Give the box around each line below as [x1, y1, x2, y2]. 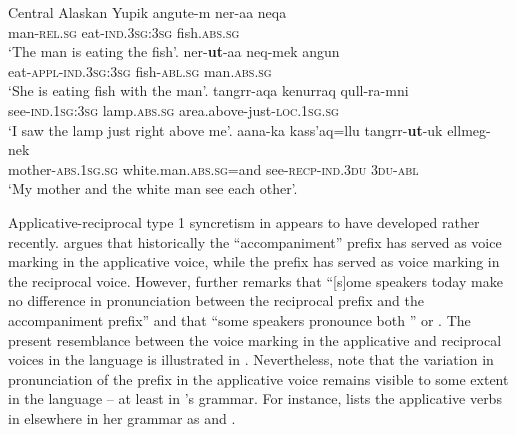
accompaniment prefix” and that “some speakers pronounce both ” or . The [8, 309, 471, 330]
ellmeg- [447, 119, 491, 140]
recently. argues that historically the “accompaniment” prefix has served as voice [8, 231, 502, 252]
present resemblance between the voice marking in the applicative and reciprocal [8, 329, 502, 350]
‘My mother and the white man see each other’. [8, 178, 298, 199]
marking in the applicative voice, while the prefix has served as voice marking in [8, 251, 500, 272]
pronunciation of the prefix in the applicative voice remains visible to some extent [8, 368, 509, 389]
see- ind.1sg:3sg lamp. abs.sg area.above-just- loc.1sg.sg [8, 99, 339, 120]
